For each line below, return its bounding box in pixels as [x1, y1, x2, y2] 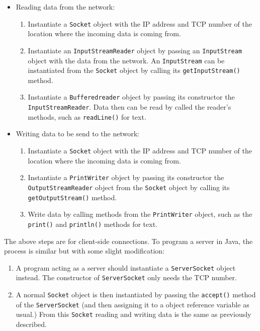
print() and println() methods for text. [28, 218, 158, 229]
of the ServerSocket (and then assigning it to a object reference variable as [16, 299, 249, 309]
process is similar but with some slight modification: [4, 245, 165, 256]
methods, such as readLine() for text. [28, 111, 146, 122]
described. [16, 318, 47, 329]
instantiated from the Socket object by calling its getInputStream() [28, 65, 240, 75]
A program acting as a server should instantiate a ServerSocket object [16, 262, 236, 273]
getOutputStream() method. [28, 192, 117, 202]
